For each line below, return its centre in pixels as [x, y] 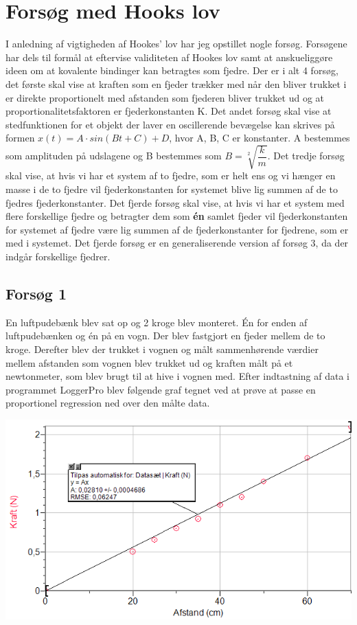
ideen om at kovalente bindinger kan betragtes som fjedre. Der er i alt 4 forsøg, [172, 70]
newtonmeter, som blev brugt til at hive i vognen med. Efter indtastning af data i [177, 376]
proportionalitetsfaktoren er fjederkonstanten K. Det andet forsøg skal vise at [169, 111]
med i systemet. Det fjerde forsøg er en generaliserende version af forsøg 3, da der [177, 243]
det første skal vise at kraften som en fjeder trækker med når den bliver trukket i [176, 83]
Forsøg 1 [36, 293]
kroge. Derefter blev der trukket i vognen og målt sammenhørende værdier [162, 349]
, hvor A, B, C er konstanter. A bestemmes [260, 138]
